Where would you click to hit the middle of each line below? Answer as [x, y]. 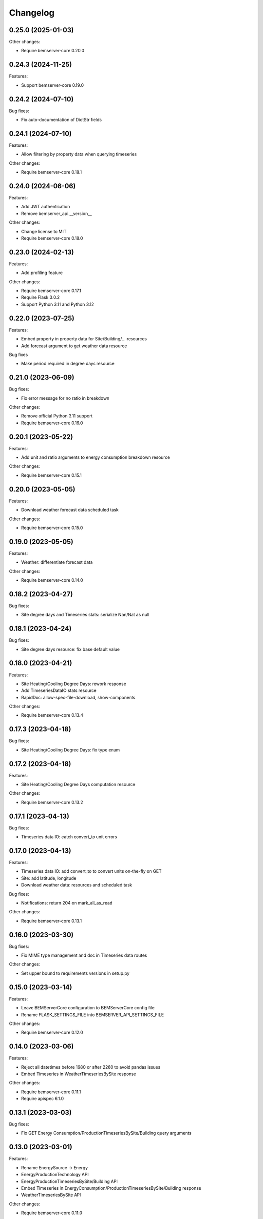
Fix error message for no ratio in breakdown [65, 398]
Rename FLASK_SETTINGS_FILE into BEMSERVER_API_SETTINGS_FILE [93, 1015]
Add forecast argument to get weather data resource [74, 346]
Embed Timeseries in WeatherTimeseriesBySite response [79, 1074]
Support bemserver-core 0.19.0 [53, 85]
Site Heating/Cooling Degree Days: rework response [74, 684]
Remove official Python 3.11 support [57, 416]
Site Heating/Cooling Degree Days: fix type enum [71, 750]
